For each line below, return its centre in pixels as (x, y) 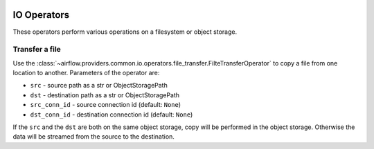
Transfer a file (37, 50)
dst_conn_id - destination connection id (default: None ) (112, 115)
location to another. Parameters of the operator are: (86, 73)
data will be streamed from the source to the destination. (93, 137)
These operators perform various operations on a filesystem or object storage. (125, 32)
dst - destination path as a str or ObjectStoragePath (105, 95)
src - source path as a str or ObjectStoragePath (99, 86)
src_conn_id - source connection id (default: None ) (106, 105)
